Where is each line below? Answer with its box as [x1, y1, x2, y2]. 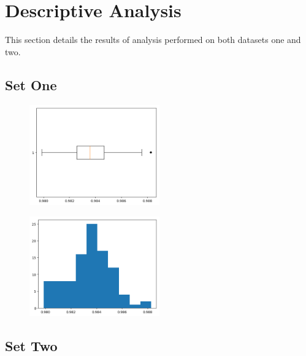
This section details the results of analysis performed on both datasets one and [5, 33, 301, 46]
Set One [5, 75, 57, 94]
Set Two [5, 336, 58, 355]
